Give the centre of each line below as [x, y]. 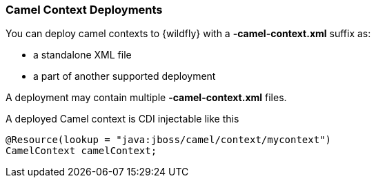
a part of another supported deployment [125, 76]
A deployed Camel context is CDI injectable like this [122, 119]
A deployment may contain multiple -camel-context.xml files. [146, 98]
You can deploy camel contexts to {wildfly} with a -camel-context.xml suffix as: [188, 34]
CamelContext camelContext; [81, 151]
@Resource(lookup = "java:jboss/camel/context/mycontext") [169, 140]
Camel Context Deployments [84, 10]
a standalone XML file [82, 55]
